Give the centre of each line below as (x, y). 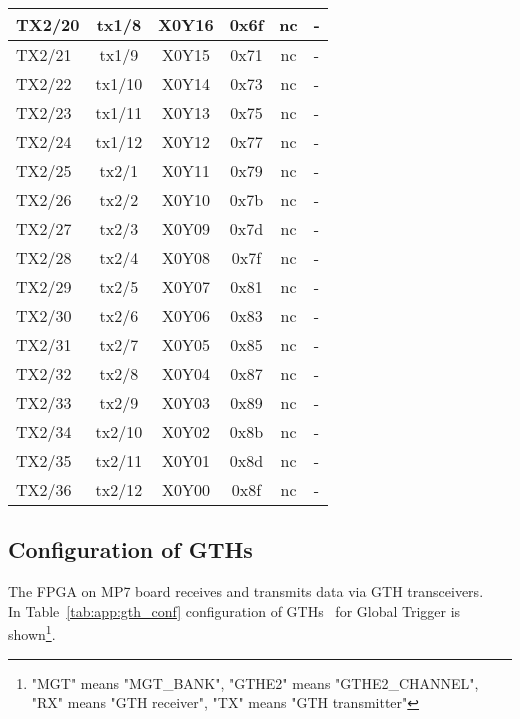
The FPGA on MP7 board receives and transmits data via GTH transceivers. (246, 591)
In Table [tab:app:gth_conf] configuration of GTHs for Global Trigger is (234, 610)
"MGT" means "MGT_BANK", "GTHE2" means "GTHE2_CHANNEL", (255, 682)
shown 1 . (32, 633)
